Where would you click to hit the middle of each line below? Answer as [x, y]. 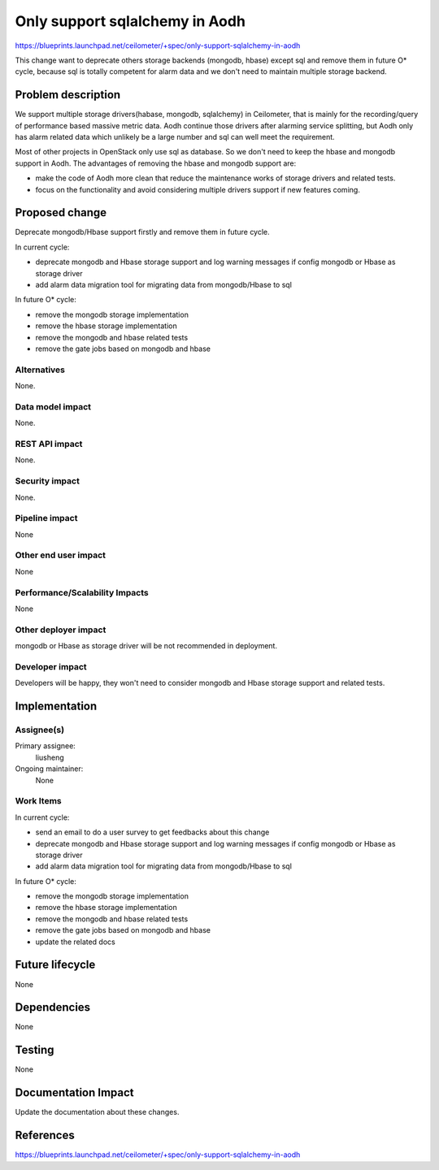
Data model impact [53, 406]
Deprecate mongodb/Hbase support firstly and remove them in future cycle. [142, 232]
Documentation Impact [74, 1093]
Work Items [38, 801]
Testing [35, 1050]
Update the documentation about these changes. [97, 1112]
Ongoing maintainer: [49, 769]
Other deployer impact [61, 630]
